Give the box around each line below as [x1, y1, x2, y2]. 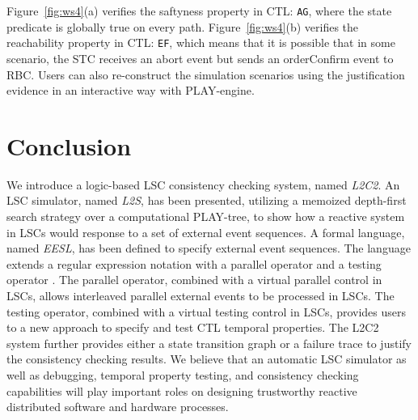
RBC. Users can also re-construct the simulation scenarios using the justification [6, 66, 405, 83]
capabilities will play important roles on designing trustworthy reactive [6, 382, 357, 399]
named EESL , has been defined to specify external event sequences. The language [6, 240, 411, 257]
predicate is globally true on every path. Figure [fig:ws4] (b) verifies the [6, 18, 359, 35]
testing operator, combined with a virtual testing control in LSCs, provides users [6, 303, 407, 320]
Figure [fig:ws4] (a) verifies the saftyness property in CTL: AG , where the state [6, 2, 392, 19]
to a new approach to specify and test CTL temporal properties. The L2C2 [6, 319, 379, 336]
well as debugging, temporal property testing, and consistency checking [6, 366, 359, 383]
